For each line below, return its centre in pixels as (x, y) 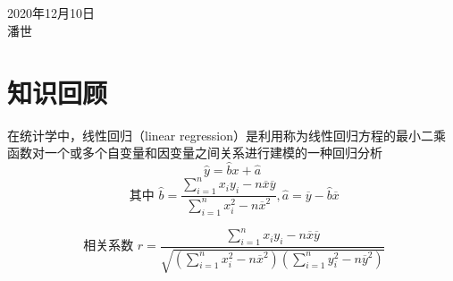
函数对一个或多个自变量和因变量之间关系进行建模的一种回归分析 (195, 153)
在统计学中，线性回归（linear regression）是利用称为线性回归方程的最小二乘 (227, 135)
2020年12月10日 (51, 13)
